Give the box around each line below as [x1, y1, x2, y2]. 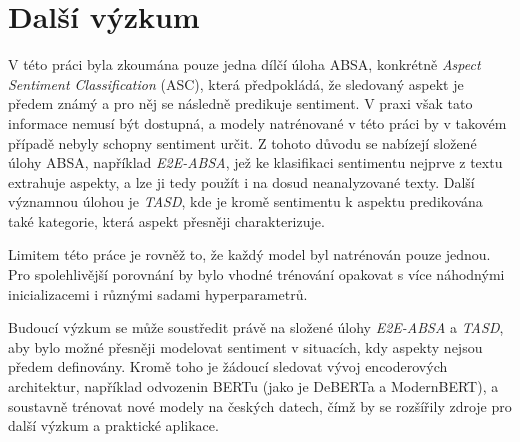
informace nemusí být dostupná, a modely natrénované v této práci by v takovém [8, 112, 507, 133]
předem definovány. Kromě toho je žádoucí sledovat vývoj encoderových [8, 356, 448, 377]
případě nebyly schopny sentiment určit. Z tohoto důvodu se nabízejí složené [8, 132, 477, 153]
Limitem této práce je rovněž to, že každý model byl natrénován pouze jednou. [8, 244, 491, 265]
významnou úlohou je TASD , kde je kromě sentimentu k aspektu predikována [8, 191, 483, 212]
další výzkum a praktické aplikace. [8, 415, 219, 436]
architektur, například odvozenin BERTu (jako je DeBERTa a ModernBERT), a [8, 376, 499, 397]
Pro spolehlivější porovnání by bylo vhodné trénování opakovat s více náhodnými [8, 264, 505, 285]
